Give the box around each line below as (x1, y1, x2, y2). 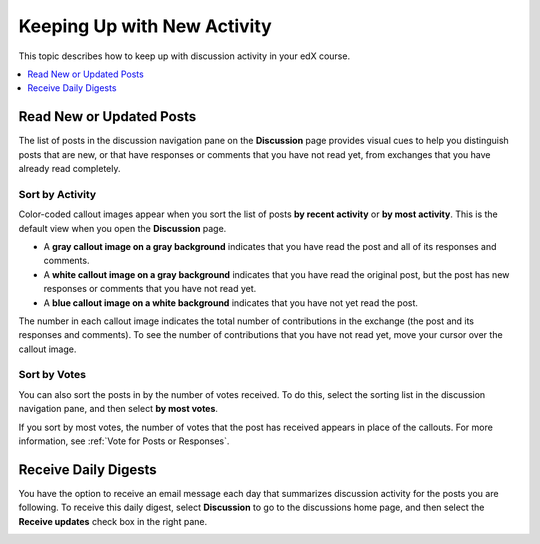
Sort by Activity (18, 187, 97, 201)
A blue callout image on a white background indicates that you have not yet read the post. (43, 296, 419, 309)
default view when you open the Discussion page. (18, 222, 227, 234)
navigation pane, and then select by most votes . (18, 403, 219, 415)
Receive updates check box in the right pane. (18, 515, 208, 527)
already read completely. (18, 163, 121, 175)
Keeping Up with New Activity (18, 15, 272, 37)
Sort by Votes (18, 368, 87, 382)
